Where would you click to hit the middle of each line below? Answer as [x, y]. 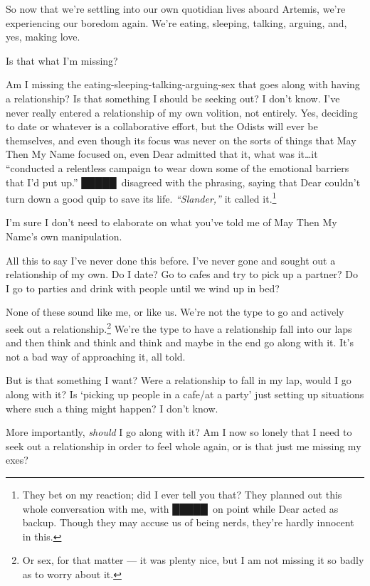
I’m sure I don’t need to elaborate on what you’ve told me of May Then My [171, 222]
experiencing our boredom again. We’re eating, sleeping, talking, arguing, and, [176, 22]
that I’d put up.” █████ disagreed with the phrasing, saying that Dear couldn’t [183, 182]
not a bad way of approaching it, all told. [96, 356]
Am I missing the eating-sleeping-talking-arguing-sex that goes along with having [183, 84]
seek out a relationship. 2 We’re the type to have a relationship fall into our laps [179, 327]
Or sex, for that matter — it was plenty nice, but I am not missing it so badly [193, 560]
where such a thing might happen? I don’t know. [112, 408]
